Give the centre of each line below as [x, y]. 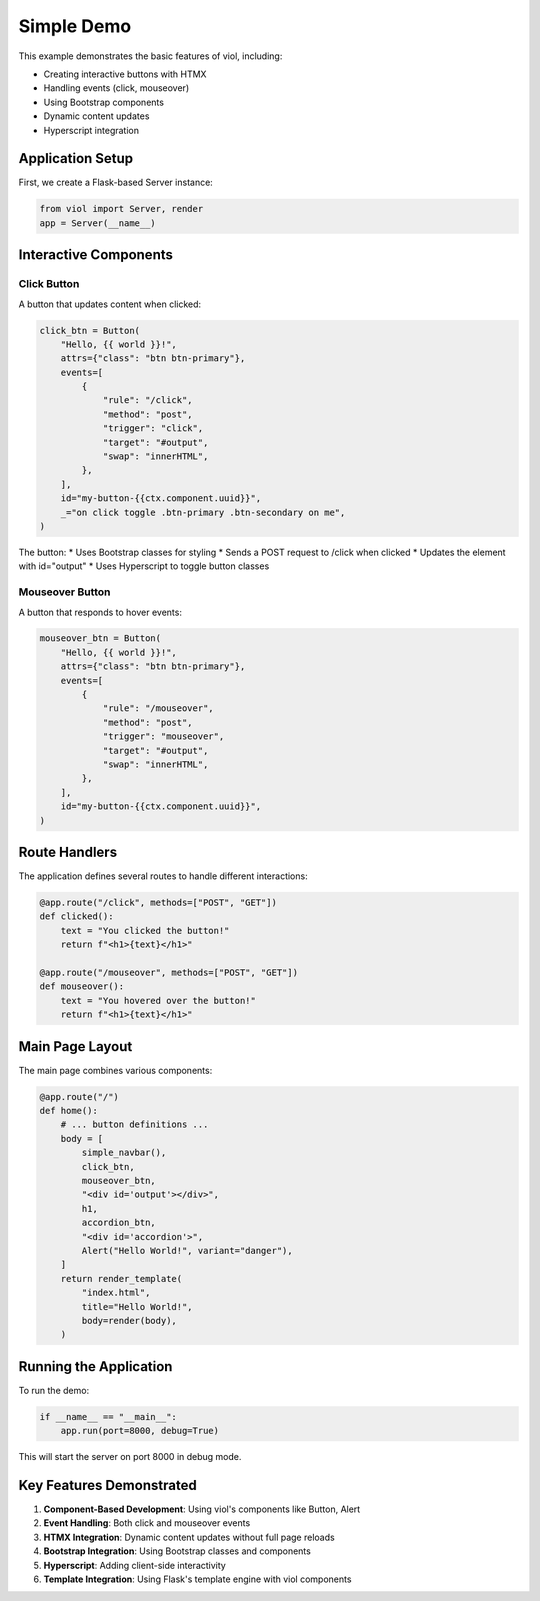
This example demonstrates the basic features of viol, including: [150, 56]
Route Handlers [68, 851]
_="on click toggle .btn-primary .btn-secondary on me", [203, 512]
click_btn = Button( [89, 330]
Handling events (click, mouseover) [116, 88]
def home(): [69, 1111]
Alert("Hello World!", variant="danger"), [187, 1250]
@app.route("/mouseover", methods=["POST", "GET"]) [169, 972]
